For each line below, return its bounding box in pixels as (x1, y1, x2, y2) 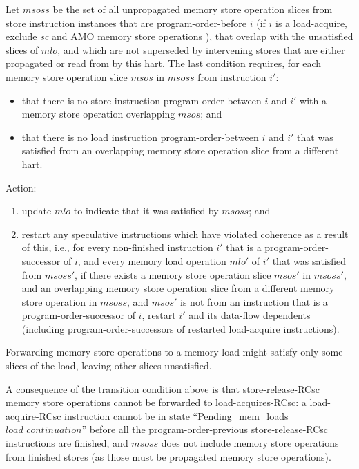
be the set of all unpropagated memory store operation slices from (52, 2, 333, 16)
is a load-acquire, (275, 15, 348, 30)
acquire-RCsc (6, 408, 61, 423)
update (21, 203, 52, 218)
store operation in (21, 294, 97, 309)
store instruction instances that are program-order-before (6, 15, 247, 30)
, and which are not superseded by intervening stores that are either (57, 42, 345, 57)
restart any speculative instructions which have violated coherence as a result (21, 226, 349, 241)
